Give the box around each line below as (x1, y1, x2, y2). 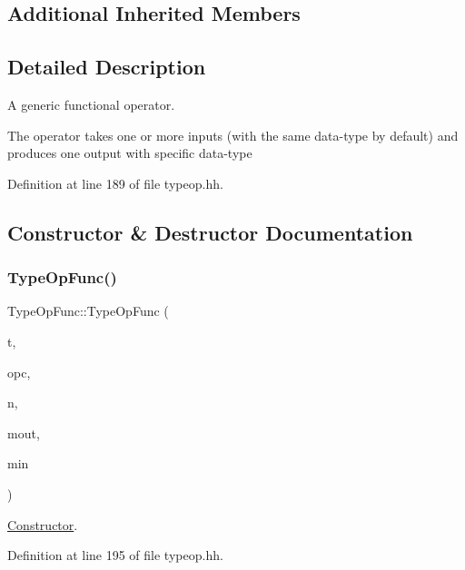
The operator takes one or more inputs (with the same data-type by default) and (7, 125, 459, 144)
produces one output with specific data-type (7, 143, 252, 162)
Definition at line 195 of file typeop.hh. (7, 545, 223, 565)
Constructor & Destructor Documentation (7, 218, 413, 246)
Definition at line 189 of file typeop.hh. (7, 173, 223, 192)
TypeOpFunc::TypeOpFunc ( (7, 301, 169, 320)
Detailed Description (7, 53, 206, 81)
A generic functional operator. (7, 94, 175, 113)
